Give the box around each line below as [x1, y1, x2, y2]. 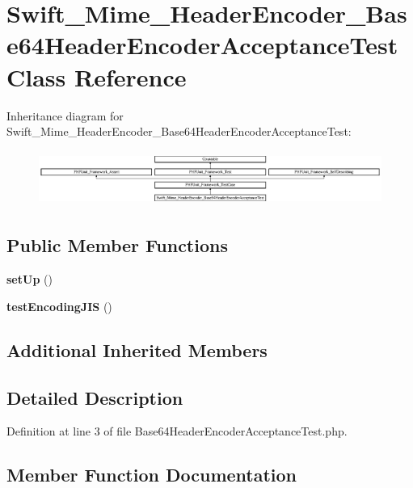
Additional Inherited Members [6, 337, 268, 362]
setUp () [6, 271, 53, 288]
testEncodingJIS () [6, 297, 112, 314]
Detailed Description [6, 385, 183, 410]
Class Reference [6, 60, 187, 93]
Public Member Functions [6, 233, 228, 258]
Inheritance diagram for [6, 107, 124, 124]
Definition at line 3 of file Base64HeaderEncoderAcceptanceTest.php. [6, 423, 348, 440]
